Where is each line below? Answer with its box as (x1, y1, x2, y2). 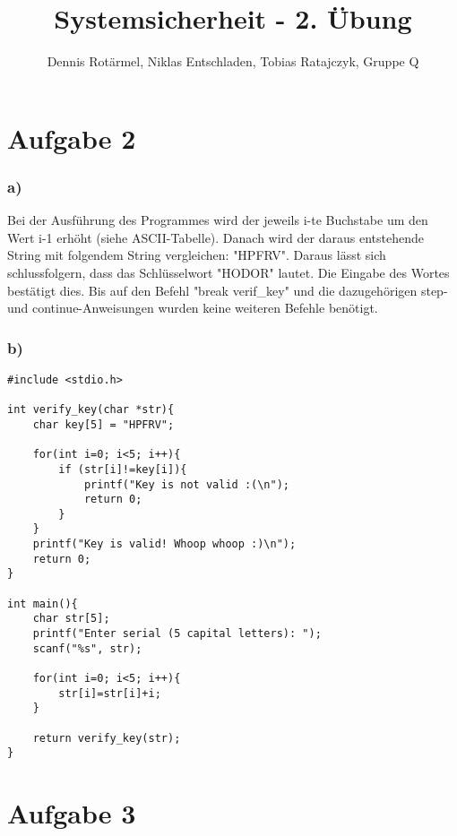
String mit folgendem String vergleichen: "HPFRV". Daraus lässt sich (7, 246, 386, 264)
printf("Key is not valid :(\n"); (83, 478, 289, 491)
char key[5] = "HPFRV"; (32, 418, 175, 431)
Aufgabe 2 (7, 119, 136, 156)
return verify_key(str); (32, 731, 181, 745)
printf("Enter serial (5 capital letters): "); (32, 627, 322, 641)
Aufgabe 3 (7, 795, 136, 832)
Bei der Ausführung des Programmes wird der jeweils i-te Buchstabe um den (7, 211, 428, 229)
